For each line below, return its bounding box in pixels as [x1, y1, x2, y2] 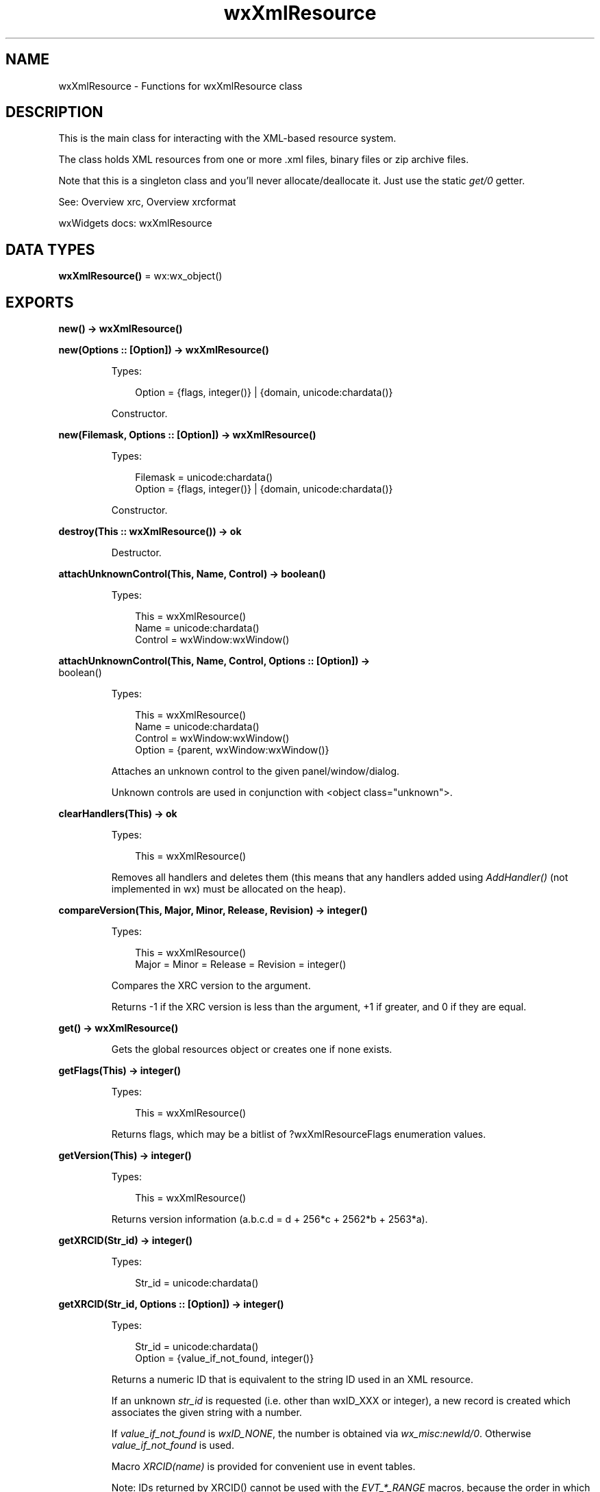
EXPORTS [5, 293, 74, 311]
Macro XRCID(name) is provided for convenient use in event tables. [111, 1460, 416, 1473]
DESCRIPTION [5, 103, 103, 121]
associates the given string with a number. [111, 1406, 302, 1419]
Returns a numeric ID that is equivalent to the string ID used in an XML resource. [111, 1373, 474, 1386]
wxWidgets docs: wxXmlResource [58, 217, 212, 229]
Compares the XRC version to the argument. [111, 980, 311, 992]
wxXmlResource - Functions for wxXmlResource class [58, 79, 303, 92]
